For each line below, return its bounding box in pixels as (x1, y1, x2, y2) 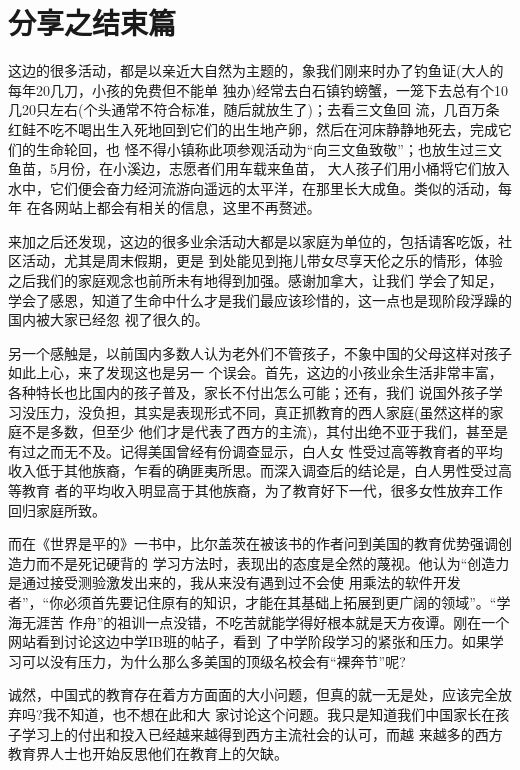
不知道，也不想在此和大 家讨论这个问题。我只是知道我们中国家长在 (56, 703, 496, 724)
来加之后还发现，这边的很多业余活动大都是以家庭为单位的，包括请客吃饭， (8, 230, 498, 251)
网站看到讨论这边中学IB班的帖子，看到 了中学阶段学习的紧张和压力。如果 (8, 631, 490, 652)
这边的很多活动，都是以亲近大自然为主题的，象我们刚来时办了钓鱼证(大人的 (8, 60, 504, 81)
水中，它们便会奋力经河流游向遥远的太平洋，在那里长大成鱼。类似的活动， (8, 177, 498, 198)
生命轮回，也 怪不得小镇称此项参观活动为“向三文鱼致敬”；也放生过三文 (35, 138, 502, 159)
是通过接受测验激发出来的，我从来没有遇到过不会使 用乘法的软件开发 (8, 572, 461, 593)
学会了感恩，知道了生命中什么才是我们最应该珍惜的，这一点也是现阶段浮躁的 (8, 289, 512, 310)
